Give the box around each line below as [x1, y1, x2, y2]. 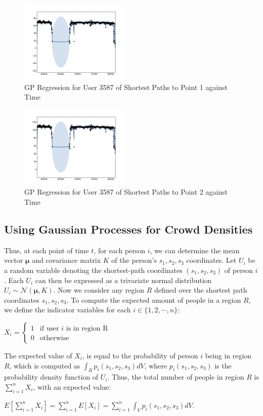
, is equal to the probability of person [82, 350, 198, 360]
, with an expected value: [33, 381, 111, 392]
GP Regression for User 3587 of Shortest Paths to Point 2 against [24, 187, 228, 197]
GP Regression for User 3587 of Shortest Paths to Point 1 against [24, 81, 228, 92]
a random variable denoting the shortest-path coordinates [4, 264, 183, 275]
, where [144, 360, 167, 371]
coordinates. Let [186, 255, 237, 265]
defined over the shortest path [154, 285, 247, 295]
